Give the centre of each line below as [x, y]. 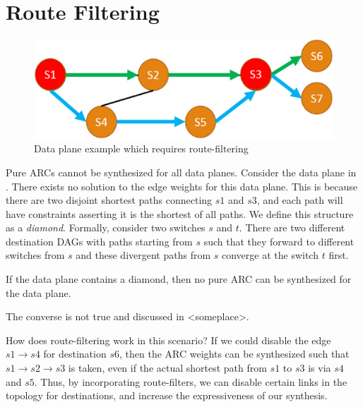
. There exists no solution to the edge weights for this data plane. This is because [182, 186]
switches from [35, 255]
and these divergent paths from [143, 255]
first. [339, 255]
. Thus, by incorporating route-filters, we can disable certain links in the [191, 381]
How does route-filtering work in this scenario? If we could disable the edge [168, 340]
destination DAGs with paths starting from [99, 241]
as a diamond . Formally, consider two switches [106, 227]
